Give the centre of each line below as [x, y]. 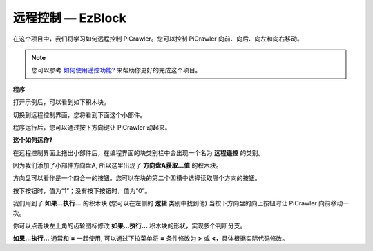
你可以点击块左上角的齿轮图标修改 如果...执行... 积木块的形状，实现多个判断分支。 [130, 226]
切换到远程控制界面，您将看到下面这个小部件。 [79, 114]
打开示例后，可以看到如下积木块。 [61, 102]
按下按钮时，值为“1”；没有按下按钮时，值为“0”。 [82, 190]
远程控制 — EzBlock [70, 18]
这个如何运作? [33, 140]
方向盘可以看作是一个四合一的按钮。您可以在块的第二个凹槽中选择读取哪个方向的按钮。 [137, 178]
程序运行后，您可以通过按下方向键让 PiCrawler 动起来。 [92, 127]
